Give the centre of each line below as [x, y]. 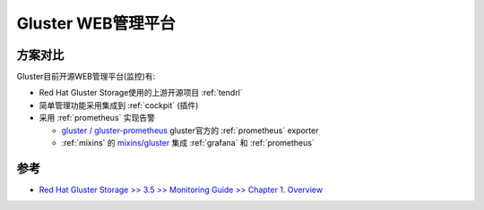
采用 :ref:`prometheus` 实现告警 [97, 118]
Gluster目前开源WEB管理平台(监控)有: [86, 77]
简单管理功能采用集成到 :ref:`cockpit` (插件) [119, 105]
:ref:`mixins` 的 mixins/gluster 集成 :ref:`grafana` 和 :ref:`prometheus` [188, 143]
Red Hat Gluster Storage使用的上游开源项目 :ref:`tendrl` [141, 93]
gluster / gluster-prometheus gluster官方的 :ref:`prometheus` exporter [190, 130]
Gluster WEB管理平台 [96, 23]
